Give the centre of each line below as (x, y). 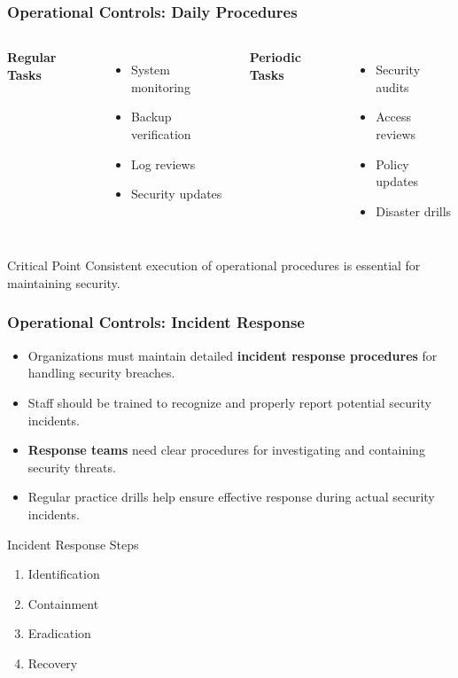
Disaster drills (414, 210)
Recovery (53, 662)
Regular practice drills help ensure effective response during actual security (231, 497)
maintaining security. (64, 282)
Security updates (176, 194)
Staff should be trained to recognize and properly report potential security (229, 402)
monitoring (160, 86)
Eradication (59, 633)
